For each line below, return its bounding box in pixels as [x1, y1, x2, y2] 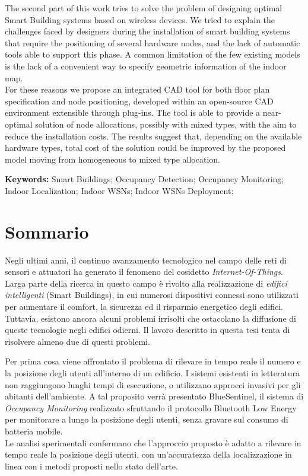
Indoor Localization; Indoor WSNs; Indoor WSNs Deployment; [5, 184, 234, 196]
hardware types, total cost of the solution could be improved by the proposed [5, 141, 286, 154]
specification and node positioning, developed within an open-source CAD [5, 94, 274, 107]
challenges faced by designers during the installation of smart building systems [5, 25, 290, 37]
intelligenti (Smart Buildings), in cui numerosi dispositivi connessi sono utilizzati [5, 288, 299, 301]
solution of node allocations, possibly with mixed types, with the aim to [35, 118, 297, 130]
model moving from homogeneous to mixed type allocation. [5, 153, 220, 165]
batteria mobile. [5, 424, 63, 437]
